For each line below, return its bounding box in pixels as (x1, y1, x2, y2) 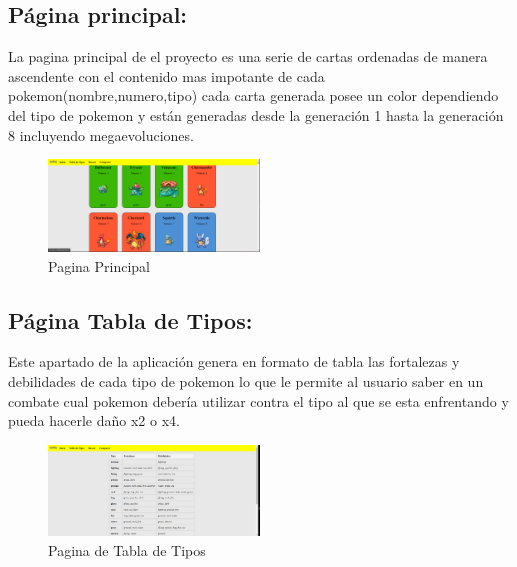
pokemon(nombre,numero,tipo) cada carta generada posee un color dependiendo (8, 85, 499, 106)
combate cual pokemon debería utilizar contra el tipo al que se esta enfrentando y (8, 390, 509, 411)
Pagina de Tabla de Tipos (48, 539, 206, 560)
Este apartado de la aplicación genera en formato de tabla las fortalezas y (8, 351, 460, 372)
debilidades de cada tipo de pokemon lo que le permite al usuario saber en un (8, 370, 484, 391)
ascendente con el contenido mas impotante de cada (8, 65, 325, 86)
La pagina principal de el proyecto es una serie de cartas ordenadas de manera (8, 46, 488, 67)
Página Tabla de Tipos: (8, 304, 253, 335)
